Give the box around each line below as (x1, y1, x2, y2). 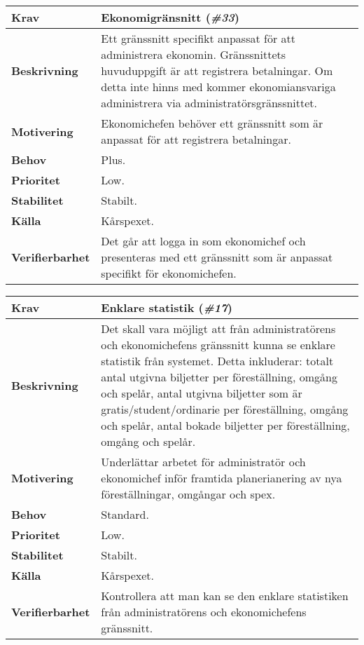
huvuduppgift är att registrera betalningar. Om (101, 62, 333, 79)
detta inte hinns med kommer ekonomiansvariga (101, 79, 336, 95)
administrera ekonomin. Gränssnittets (101, 46, 286, 62)
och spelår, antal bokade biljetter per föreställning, (101, 417, 350, 433)
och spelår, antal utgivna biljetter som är (101, 385, 302, 401)
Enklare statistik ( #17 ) (101, 299, 232, 315)
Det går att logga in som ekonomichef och (101, 233, 306, 249)
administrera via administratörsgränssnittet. (101, 95, 318, 111)
